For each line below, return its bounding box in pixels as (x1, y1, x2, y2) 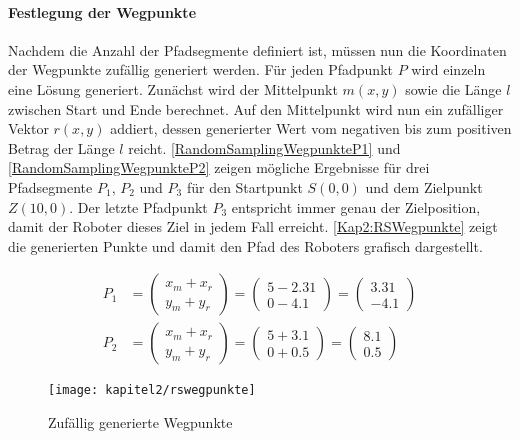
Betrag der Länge (8, 137, 115, 158)
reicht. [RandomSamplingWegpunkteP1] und (128, 137, 401, 158)
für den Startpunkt (186, 176, 303, 197)
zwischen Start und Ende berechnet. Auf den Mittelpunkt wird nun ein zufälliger (8, 98, 504, 119)
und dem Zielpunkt (365, 176, 483, 197)
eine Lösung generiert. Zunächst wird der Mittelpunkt (8, 78, 338, 99)
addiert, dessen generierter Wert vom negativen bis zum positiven (110, 118, 512, 139)
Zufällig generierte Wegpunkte (48, 412, 233, 433)
